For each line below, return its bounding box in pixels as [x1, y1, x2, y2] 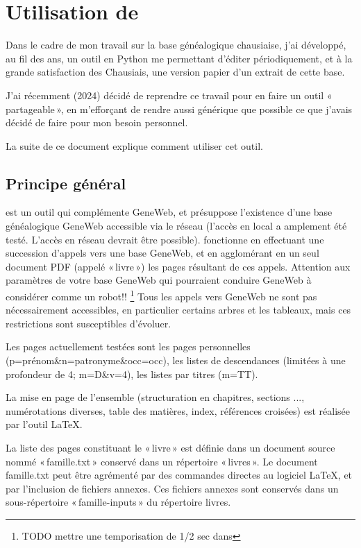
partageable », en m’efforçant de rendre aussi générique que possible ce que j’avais [6, 101, 353, 116]
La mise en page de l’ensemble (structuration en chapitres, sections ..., [6, 390, 305, 404]
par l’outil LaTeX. [6, 417, 83, 431]
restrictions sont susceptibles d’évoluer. [6, 316, 171, 330]
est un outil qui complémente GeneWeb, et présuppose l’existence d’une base [6, 205, 333, 219]
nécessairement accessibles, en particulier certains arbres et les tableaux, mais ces [6, 302, 351, 317]
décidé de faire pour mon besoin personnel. [6, 115, 188, 130]
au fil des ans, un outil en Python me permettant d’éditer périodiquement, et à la [6, 51, 353, 65]
